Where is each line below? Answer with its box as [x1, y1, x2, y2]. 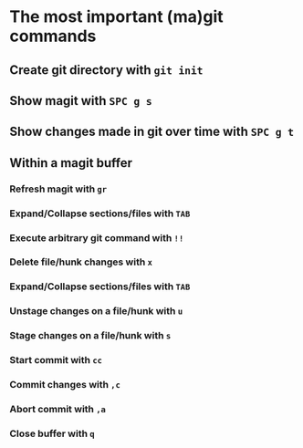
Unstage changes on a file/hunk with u [9, 305, 183, 318]
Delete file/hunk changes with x [9, 255, 153, 268]
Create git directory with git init [9, 62, 204, 78]
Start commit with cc [9, 354, 103, 367]
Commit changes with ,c [9, 379, 121, 391]
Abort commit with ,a [9, 402, 107, 415]
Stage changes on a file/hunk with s [9, 329, 172, 342]
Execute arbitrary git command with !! [9, 231, 184, 244]
